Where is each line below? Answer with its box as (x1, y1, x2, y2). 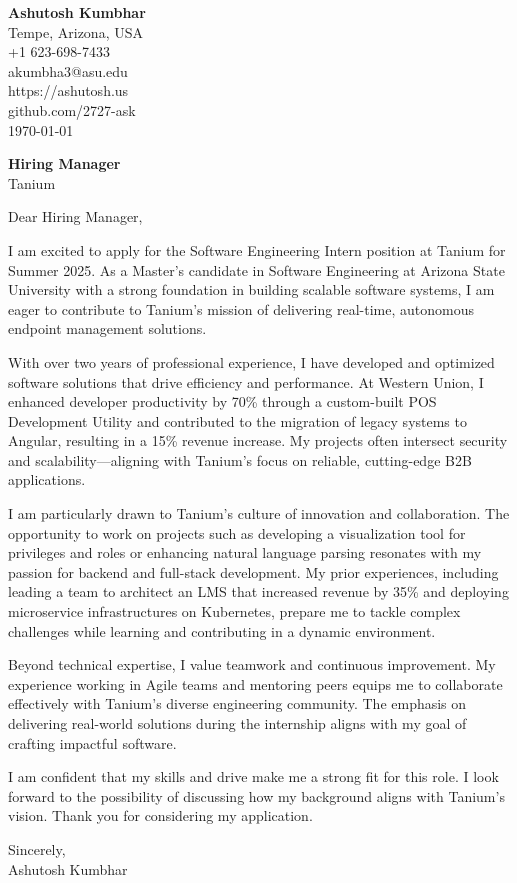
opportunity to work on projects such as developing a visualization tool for (8, 522, 466, 543)
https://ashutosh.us (8, 80, 129, 101)
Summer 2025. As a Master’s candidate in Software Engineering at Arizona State (8, 259, 505, 280)
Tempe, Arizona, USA (8, 21, 143, 42)
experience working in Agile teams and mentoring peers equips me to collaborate (8, 673, 503, 694)
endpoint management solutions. (8, 318, 207, 339)
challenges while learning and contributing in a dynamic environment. (8, 620, 436, 641)
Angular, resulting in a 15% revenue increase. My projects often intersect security (8, 430, 508, 451)
